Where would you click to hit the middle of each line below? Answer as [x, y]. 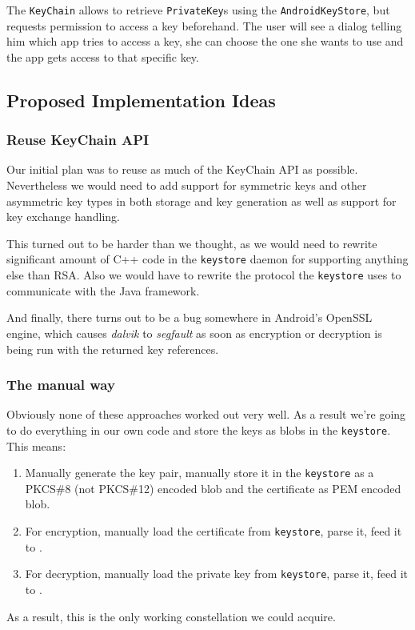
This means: [36, 445]
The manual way [61, 385]
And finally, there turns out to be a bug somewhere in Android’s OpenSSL [190, 317]
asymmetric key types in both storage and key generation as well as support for [202, 201]
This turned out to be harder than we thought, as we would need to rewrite [192, 243]
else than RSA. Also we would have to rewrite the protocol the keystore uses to [204, 275]
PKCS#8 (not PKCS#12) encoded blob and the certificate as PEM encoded [213, 488]
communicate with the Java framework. [103, 290]
